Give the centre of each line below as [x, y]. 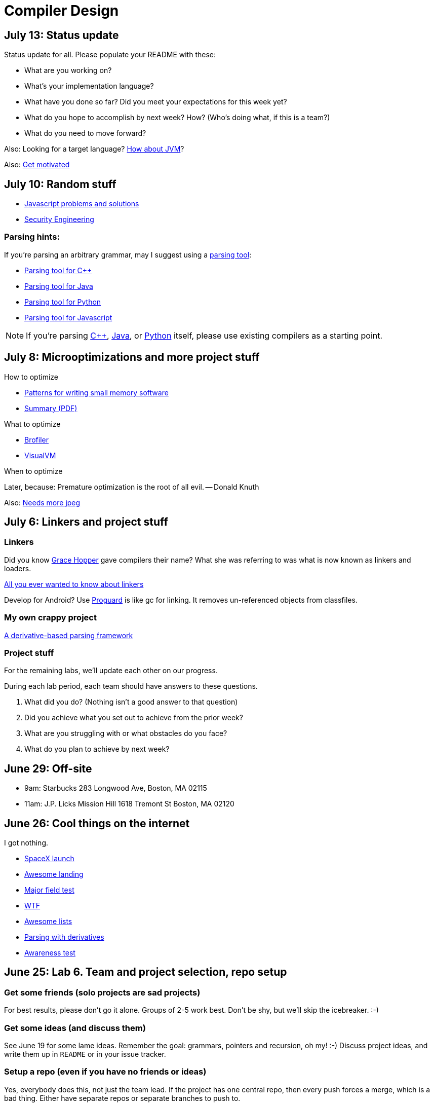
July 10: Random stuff [60, 184]
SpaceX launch [49, 859]
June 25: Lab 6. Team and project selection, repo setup [146, 972]
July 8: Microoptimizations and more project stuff [132, 357]
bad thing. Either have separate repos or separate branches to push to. [122, 1098]
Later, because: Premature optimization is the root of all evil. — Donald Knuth [132, 487]
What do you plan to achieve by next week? [97, 749]
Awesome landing [54, 874]
